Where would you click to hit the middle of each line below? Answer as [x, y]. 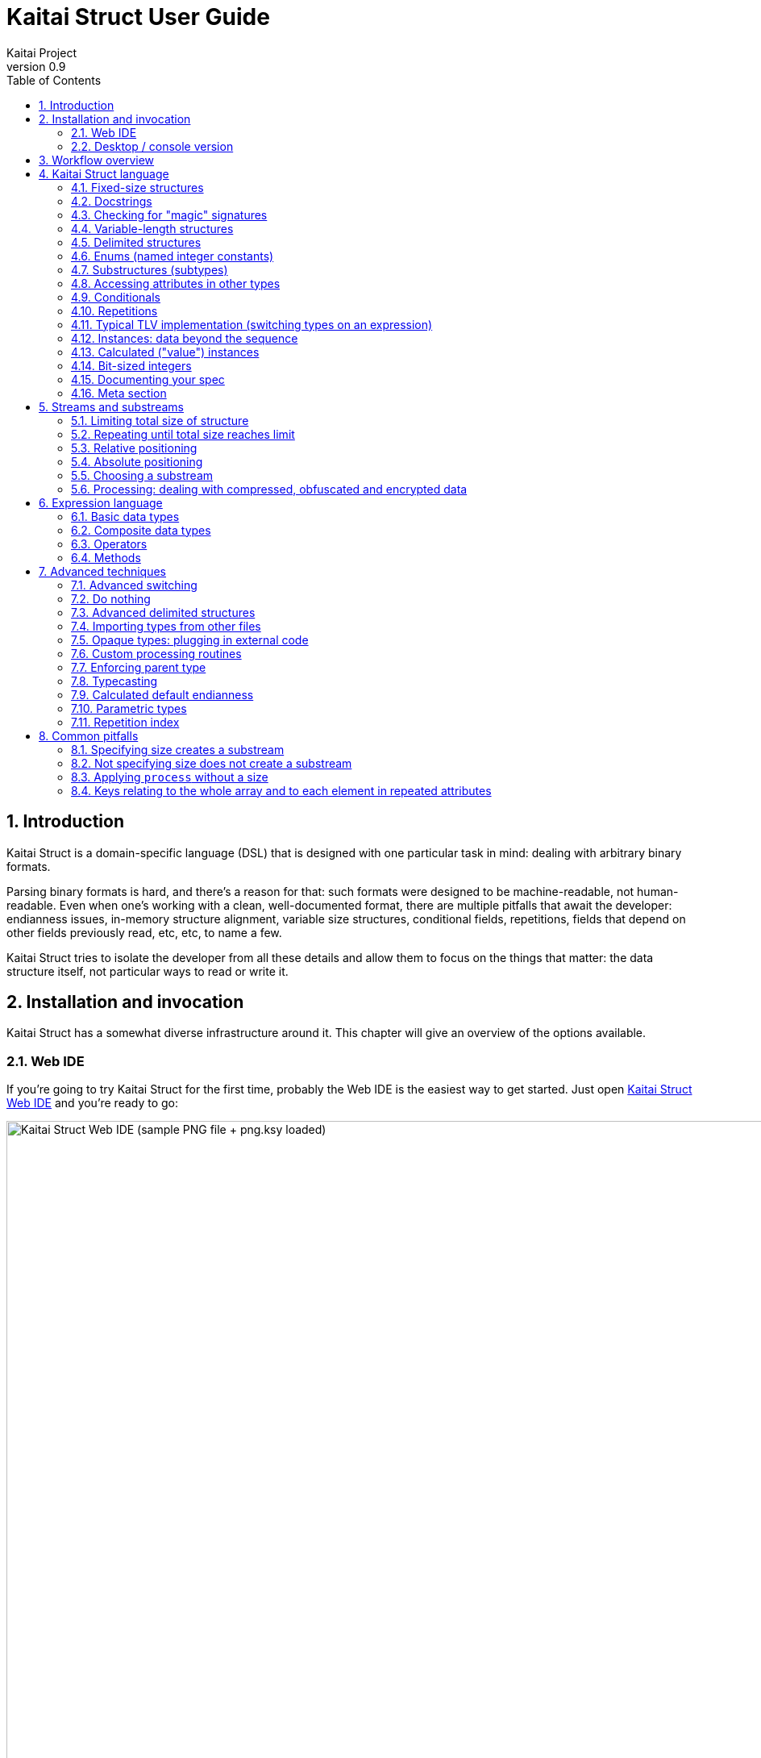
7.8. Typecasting [114, 681]
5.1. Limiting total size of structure [160, 420]
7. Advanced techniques [102, 571]
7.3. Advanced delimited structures [163, 612]
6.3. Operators [109, 544]
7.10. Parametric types [129, 708]
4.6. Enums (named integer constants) [173, 256]
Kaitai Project [42, 52]
